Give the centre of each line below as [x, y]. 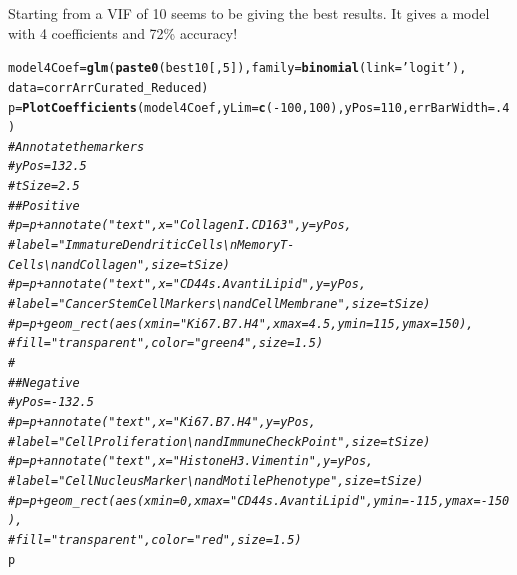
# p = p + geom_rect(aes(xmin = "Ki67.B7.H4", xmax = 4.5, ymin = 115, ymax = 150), [241, 323]
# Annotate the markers [76, 146]
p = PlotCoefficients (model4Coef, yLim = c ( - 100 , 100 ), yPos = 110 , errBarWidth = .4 [259, 107]
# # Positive [44, 205]
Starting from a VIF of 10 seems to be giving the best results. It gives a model [249, 13]
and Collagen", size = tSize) [144, 264]
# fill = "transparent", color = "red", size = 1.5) [155, 539]
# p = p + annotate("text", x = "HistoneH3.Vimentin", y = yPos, [191, 461]
